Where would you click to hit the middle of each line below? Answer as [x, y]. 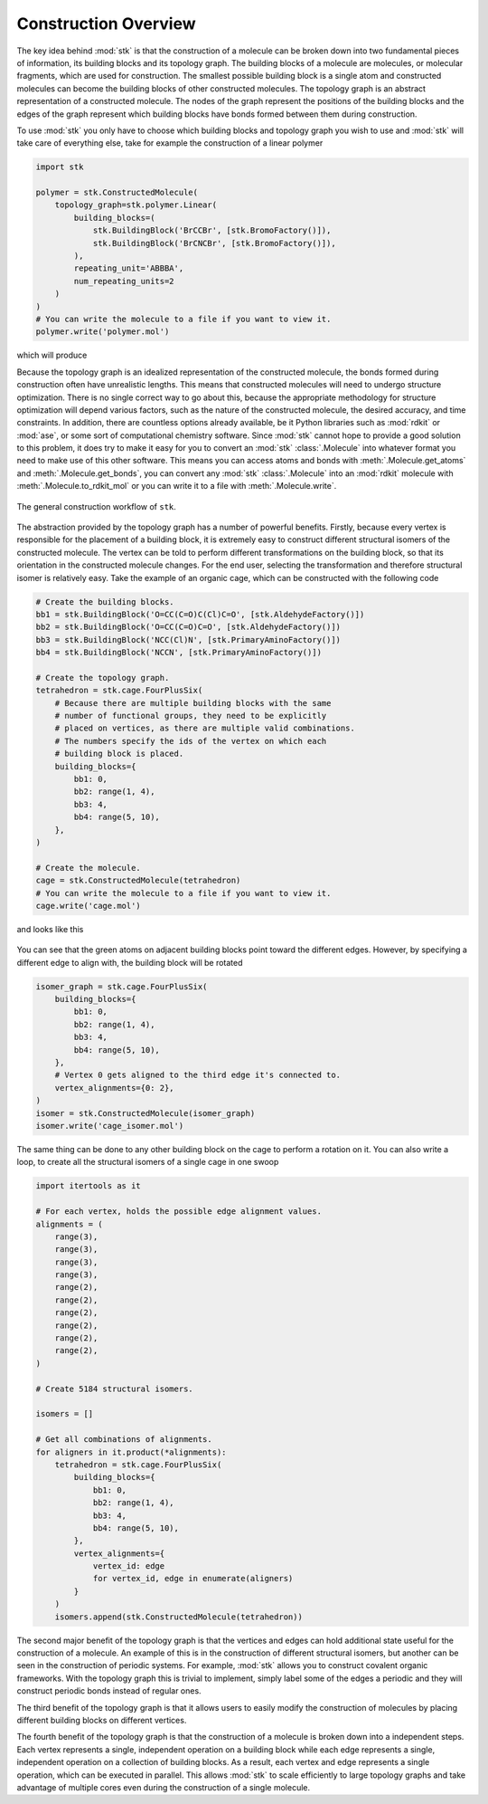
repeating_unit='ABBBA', [129, 268]
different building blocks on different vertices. [102, 1720]
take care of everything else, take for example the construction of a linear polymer [170, 143]
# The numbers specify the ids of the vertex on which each [191, 741]
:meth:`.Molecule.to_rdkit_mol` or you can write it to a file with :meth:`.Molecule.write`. [177, 486]
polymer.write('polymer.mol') [103, 332]
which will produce [52, 355]
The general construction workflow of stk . [96, 506]
